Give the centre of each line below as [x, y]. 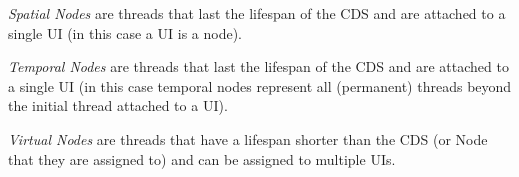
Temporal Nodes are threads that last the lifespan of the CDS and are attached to [258, 66]
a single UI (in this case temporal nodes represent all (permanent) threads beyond [260, 85]
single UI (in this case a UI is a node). [125, 32]
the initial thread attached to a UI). [118, 105]
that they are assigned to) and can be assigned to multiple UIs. [202, 158]
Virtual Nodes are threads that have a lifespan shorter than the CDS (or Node [248, 138]
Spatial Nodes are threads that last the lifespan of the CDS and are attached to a [257, 13]
